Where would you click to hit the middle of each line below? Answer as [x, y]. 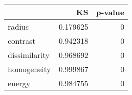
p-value [110, 12]
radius [18, 27]
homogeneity [30, 69]
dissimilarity [29, 55]
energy [19, 83]
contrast [22, 41]
